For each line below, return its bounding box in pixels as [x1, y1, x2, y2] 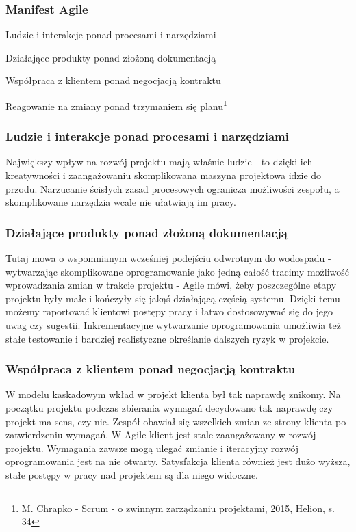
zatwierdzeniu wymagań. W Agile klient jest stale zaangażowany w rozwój [5, 427, 316, 442]
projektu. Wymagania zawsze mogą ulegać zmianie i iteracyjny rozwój [5, 440, 298, 455]
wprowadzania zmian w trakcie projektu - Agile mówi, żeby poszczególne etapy [5, 278, 337, 292]
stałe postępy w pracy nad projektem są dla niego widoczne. [5, 468, 258, 481]
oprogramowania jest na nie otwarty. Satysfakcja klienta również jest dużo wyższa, [5, 454, 351, 468]
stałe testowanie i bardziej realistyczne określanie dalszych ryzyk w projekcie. [5, 331, 329, 345]
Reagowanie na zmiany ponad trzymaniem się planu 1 [5, 97, 227, 113]
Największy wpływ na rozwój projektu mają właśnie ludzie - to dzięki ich [5, 155, 313, 169]
